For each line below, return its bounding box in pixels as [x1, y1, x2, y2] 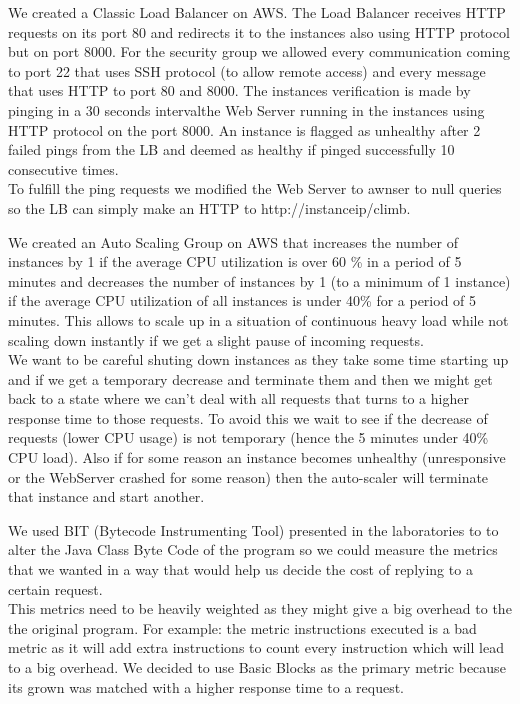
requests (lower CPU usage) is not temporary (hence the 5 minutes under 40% [8, 427, 489, 448]
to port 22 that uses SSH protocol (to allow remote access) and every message [8, 60, 486, 81]
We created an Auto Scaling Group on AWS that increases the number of [8, 231, 458, 252]
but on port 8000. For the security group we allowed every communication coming [8, 41, 511, 62]
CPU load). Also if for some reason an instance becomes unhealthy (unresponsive [8, 447, 506, 468]
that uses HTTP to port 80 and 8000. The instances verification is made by [8, 80, 471, 101]
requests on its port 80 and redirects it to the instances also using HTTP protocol [8, 21, 510, 42]
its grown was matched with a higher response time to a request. [8, 676, 404, 697]
